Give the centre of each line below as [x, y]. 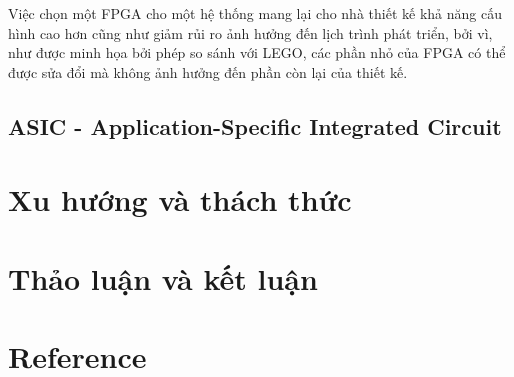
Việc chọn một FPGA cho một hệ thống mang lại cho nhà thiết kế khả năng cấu [255, 13]
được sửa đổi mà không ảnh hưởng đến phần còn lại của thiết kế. [208, 71]
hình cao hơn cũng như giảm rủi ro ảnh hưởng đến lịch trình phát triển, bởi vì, [250, 32]
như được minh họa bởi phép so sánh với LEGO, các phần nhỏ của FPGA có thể [257, 52]
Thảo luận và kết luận [163, 277]
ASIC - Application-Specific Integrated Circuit [255, 125]
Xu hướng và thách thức [180, 199]
